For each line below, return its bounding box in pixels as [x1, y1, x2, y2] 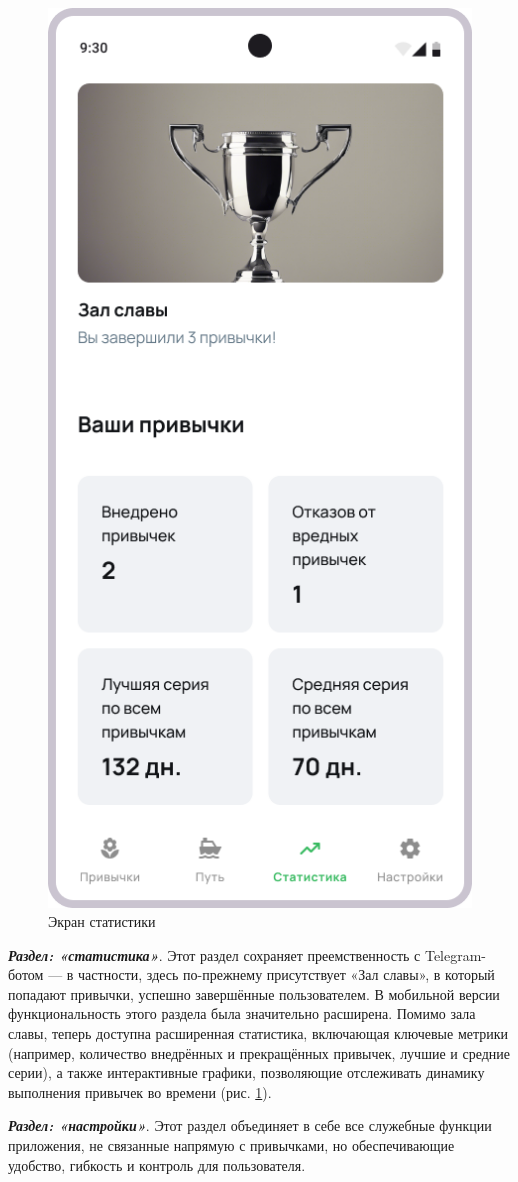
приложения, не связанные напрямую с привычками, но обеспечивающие [8, 1135, 455, 1156]
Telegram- [424, 944, 487, 965]
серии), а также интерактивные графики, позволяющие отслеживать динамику [8, 1062, 485, 1083]
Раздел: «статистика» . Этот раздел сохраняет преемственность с [8, 944, 421, 965]
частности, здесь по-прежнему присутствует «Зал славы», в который [78, 964, 495, 985]
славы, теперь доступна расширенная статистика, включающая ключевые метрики [8, 1023, 509, 1044]
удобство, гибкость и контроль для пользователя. [8, 1154, 306, 1175]
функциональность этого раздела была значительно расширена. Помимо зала [8, 1003, 476, 1024]
